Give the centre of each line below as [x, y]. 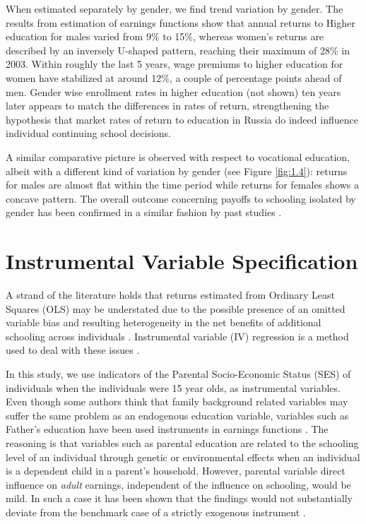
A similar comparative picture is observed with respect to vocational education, [178, 156]
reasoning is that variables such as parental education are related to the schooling [182, 442]
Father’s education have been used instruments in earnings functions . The [167, 429]
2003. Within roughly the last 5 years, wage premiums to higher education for [175, 64]
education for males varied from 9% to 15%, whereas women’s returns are [165, 36]
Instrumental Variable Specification [182, 261]
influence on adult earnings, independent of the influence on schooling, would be [178, 484]
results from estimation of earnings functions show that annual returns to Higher [181, 22]
